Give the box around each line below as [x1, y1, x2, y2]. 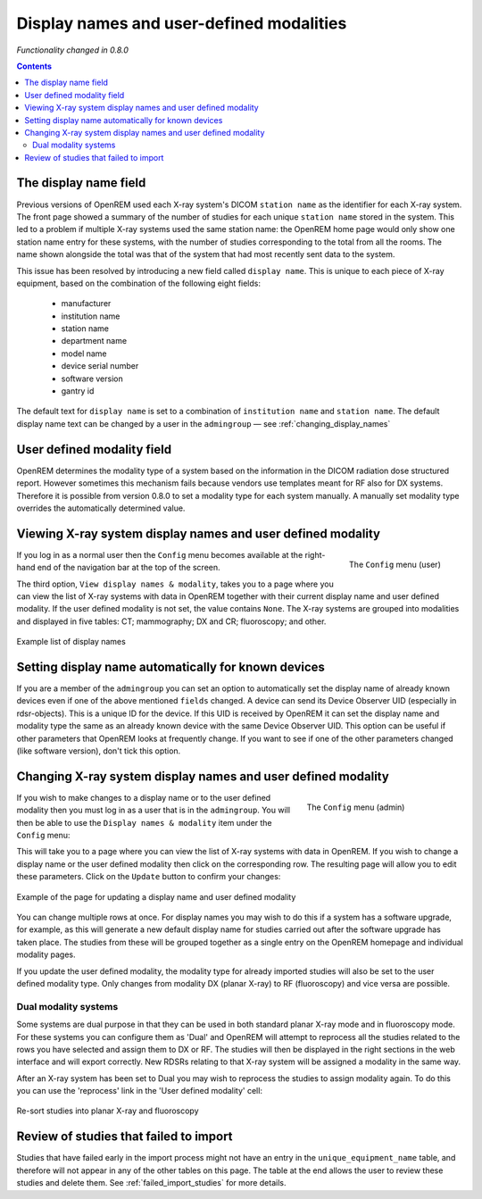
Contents [16, 61, 53, 71]
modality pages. [16, 949, 76, 960]
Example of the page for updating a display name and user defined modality [16, 891, 296, 902]
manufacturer [61, 298, 112, 309]
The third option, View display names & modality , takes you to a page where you [16, 579, 334, 589]
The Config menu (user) [348, 559, 441, 570]
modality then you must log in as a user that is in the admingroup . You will [16, 804, 290, 816]
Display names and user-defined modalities [16, 13, 347, 33]
